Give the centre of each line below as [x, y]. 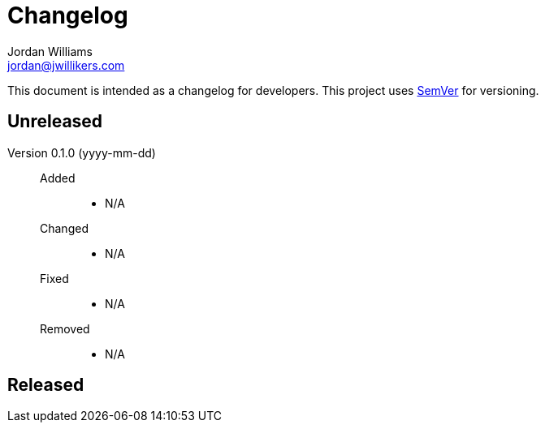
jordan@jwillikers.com [66, 65]
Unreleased [55, 122]
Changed [64, 228]
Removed [65, 328]
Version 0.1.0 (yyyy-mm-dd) [82, 152]
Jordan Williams [50, 51]
